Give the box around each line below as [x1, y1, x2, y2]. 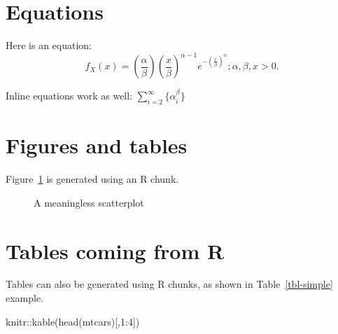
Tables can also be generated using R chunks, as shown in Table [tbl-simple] [6, 277, 333, 291]
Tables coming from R [6, 236, 225, 265]
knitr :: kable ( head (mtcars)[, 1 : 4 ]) [6, 314, 140, 328]
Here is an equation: [6, 38, 92, 53]
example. [6, 291, 44, 305]
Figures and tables [6, 131, 188, 160]
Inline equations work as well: [6, 88, 133, 103]
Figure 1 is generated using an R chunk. [6, 172, 179, 186]
